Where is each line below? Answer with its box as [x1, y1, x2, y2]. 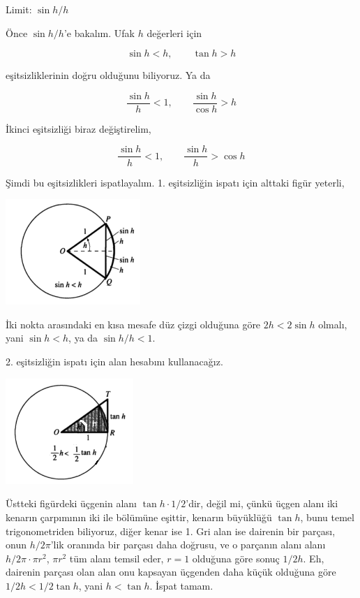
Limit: [6, 2, 32, 16]
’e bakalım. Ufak [63, 25, 135, 40]
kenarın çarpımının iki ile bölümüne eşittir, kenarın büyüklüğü [6, 510, 272, 524]
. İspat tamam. [149, 578, 213, 592]
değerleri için [147, 25, 202, 40]
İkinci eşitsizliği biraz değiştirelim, [6, 121, 151, 136]
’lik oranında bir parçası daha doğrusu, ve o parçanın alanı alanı [50, 537, 326, 552]
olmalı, [318, 316, 347, 331]
